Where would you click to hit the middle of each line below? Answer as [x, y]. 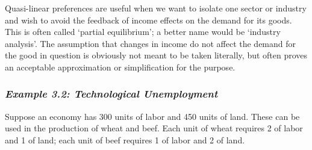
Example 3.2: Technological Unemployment [111, 94]
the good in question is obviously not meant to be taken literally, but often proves [156, 55]
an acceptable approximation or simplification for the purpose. [120, 67]
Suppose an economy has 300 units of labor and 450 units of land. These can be [152, 116]
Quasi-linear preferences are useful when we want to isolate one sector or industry [156, 8]
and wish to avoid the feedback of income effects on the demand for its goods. [148, 20]
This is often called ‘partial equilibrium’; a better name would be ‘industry [143, 32]
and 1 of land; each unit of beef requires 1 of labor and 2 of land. [125, 139]
